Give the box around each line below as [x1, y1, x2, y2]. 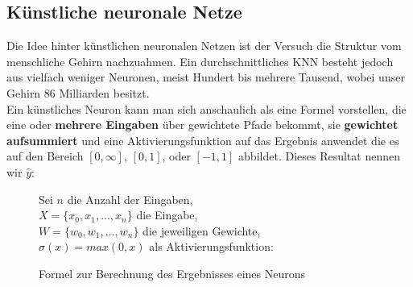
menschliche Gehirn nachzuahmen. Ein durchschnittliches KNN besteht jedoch [6, 52, 394, 69]
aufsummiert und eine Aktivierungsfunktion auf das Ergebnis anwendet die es [6, 131, 399, 148]
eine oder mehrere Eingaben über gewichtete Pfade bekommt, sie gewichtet [6, 116, 399, 133]
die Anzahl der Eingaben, [67, 190, 193, 207]
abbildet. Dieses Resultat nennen [238, 148, 400, 164]
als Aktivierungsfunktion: [149, 238, 274, 255]
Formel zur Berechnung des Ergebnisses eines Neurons [39, 264, 305, 281]
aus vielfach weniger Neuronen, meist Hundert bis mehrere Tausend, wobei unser [6, 69, 405, 85]
